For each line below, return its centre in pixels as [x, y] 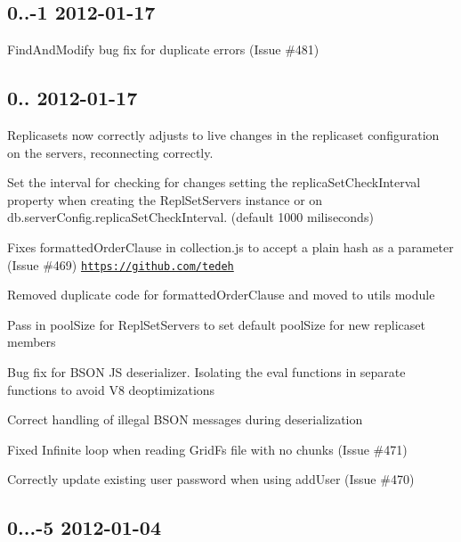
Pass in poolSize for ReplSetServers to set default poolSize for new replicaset [216, 324]
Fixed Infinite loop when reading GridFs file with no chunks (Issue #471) [207, 449]
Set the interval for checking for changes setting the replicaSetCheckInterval [214, 182]
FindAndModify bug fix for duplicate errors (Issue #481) [163, 49]
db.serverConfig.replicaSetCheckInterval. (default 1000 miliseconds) [190, 217]
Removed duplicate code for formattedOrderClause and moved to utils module [221, 295]
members [32, 342]
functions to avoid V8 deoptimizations [111, 389]
